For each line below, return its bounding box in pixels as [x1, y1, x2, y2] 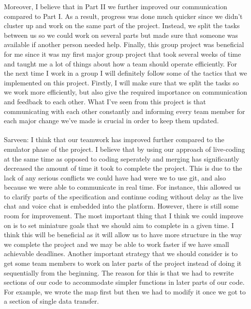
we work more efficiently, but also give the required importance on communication [4, 87, 248, 97]
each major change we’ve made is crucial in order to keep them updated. [4, 115, 219, 126]
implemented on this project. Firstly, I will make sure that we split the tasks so [4, 77, 239, 87]
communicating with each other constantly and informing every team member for [4, 106, 245, 116]
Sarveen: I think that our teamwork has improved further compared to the [4, 134, 224, 145]
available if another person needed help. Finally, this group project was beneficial [4, 39, 244, 49]
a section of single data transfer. [4, 296, 99, 306]
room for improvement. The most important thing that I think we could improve [4, 211, 243, 221]
